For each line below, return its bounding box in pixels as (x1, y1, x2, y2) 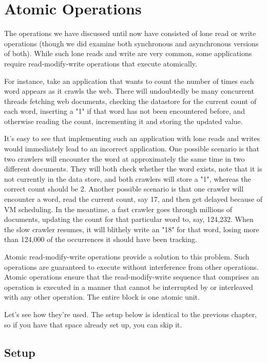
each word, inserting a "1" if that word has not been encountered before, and (4, 106, 245, 116)
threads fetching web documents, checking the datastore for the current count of (4, 95, 257, 106)
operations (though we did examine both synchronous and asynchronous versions (4, 38, 259, 48)
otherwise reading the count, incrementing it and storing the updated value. (4, 115, 243, 126)
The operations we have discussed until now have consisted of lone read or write (4, 28, 256, 39)
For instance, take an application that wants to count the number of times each (4, 75, 254, 86)
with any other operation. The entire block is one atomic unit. (4, 291, 200, 302)
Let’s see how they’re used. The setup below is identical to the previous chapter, (4, 308, 257, 319)
